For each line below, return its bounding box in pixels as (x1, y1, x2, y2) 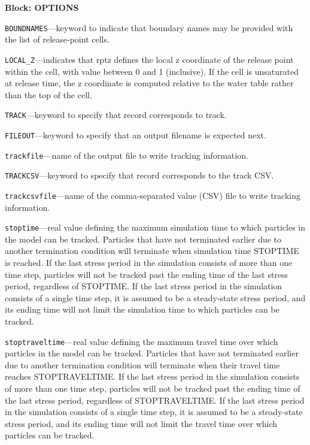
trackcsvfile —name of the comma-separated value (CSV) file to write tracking (5, 189, 301, 201)
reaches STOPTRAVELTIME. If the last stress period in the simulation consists (5, 370, 300, 383)
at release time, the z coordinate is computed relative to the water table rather (5, 77, 294, 89)
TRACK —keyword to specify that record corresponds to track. (5, 108, 227, 121)
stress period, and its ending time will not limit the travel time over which (5, 417, 278, 429)
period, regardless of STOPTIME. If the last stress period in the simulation (5, 280, 282, 292)
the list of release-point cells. (5, 33, 110, 46)
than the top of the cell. (5, 88, 92, 101)
